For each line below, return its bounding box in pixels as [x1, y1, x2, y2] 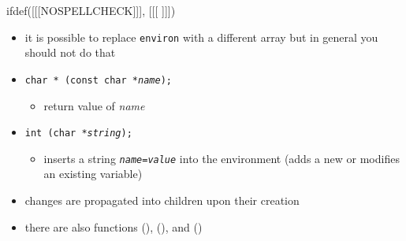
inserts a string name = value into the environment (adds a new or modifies [43, 150, 400, 166]
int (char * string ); [24, 128, 132, 139]
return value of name [43, 97, 145, 113]
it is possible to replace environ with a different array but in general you [24, 28, 378, 45]
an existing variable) [43, 165, 143, 182]
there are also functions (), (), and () [24, 218, 203, 235]
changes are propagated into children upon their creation [24, 192, 300, 208]
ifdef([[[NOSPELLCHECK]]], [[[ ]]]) [6, 2, 176, 18]
